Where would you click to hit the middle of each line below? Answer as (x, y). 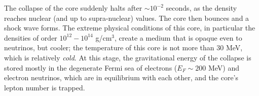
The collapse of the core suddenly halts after (73, 8)
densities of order (31, 37)
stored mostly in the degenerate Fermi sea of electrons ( (91, 67)
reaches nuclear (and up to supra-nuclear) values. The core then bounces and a (127, 18)
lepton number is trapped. (45, 87)
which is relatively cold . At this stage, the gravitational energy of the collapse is (128, 57)
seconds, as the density (201, 8)
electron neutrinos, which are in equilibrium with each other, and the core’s (121, 77)
